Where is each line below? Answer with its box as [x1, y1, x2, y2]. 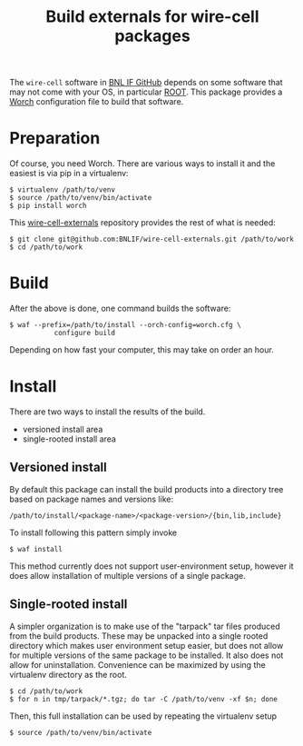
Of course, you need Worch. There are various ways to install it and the [9, 158, 276, 169]
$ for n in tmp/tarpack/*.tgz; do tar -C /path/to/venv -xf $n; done [9, 694, 279, 703]
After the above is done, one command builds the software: [9, 303, 231, 314]
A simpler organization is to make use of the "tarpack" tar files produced [9, 621, 280, 632]
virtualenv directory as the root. [9, 669, 127, 680]
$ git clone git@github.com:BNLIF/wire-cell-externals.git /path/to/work [9, 234, 295, 244]
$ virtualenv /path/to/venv [9, 185, 116, 194]
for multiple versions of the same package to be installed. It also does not [9, 650, 284, 661]
